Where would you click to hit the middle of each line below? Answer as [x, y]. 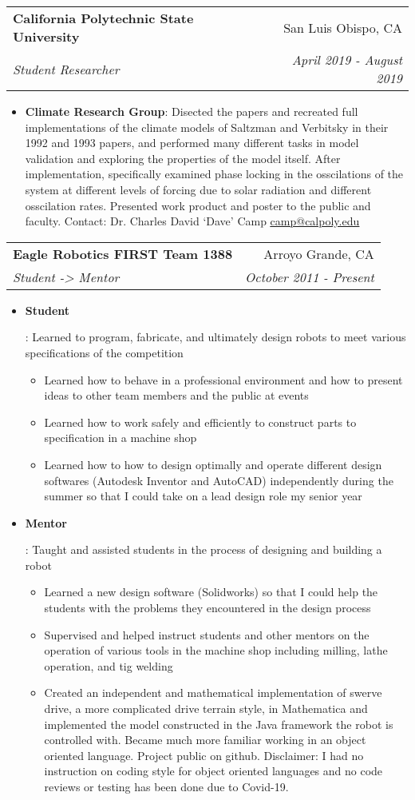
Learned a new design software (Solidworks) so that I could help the [211, 592]
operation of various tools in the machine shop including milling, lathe [216, 650]
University [46, 36]
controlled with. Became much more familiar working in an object [205, 740]
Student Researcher [66, 69]
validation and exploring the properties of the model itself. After [183, 158]
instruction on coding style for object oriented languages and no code [213, 771]
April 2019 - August [347, 60]
